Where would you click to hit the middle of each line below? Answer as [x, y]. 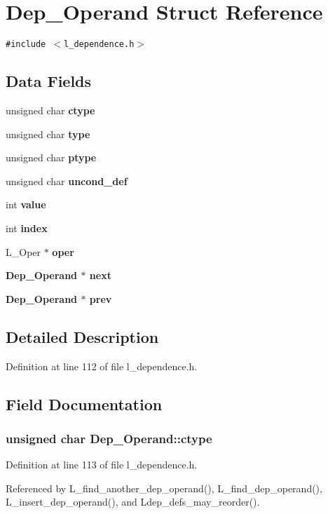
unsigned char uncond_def [67, 181]
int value [26, 204]
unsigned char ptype [51, 157]
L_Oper [23, 251]
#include [26, 45]
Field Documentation [84, 404]
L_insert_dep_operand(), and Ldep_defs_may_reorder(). [133, 502]
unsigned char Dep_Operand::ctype [109, 438]
